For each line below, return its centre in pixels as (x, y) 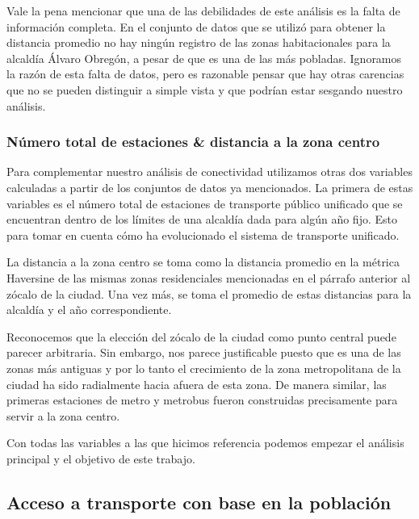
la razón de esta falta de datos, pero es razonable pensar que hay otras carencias (205, 74)
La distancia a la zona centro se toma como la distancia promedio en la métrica (203, 262)
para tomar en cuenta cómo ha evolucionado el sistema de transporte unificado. (203, 234)
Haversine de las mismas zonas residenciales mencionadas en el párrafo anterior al (209, 277)
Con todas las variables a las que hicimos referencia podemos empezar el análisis (205, 443)
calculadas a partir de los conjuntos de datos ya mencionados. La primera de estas (210, 187)
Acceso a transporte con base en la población (199, 502)
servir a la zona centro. (63, 415)
